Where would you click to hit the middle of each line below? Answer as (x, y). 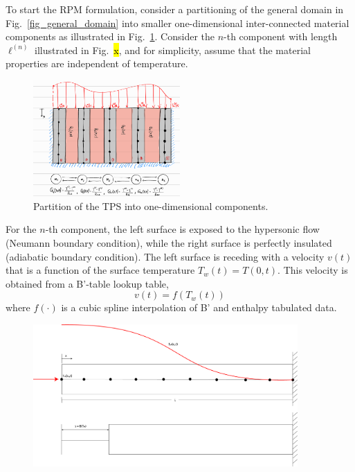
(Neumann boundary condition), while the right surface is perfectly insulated (169, 242)
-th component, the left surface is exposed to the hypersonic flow (182, 229)
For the (21, 229)
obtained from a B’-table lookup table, (87, 283)
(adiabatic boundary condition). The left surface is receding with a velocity (165, 256)
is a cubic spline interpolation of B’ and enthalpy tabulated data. (199, 307)
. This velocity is (313, 270)
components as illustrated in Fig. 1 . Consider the (110, 36)
